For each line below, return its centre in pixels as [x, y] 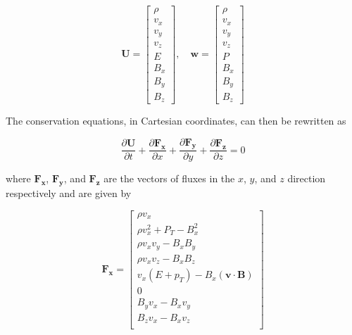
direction [307, 178]
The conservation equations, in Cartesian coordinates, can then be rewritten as [176, 120]
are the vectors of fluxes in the [169, 178]
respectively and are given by [69, 193]
